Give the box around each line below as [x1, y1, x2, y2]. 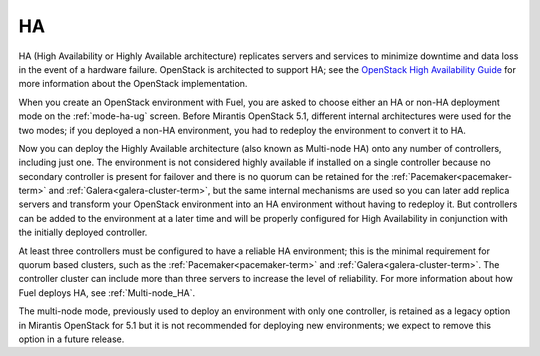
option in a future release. [18, 333, 125, 345]
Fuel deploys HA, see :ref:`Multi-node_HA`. [18, 286, 196, 299]
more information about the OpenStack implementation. [18, 78, 248, 90]
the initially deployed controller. [18, 226, 148, 239]
